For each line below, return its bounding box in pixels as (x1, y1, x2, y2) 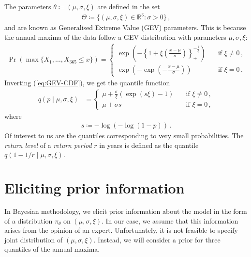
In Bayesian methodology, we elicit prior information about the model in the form (4, 206, 247, 216)
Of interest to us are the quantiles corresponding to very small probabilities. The (4, 130, 244, 141)
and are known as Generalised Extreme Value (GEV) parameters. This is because (4, 22, 246, 32)
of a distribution (4, 215, 53, 225)
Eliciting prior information (4, 178, 185, 198)
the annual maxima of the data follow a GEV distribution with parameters (4, 32, 226, 42)
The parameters (4, 1, 51, 11)
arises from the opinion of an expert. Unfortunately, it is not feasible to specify (4, 225, 238, 235)
